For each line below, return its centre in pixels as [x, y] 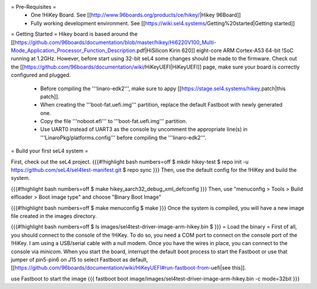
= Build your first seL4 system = [50, 151]
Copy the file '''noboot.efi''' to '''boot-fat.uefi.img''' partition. [114, 121]
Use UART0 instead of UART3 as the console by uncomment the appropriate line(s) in [144, 130]
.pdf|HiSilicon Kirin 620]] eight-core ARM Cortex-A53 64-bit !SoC [214, 50]
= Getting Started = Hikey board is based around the [74, 34]
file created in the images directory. [54, 216]
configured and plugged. [41, 75]
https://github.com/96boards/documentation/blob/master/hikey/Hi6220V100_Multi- [116, 42]
